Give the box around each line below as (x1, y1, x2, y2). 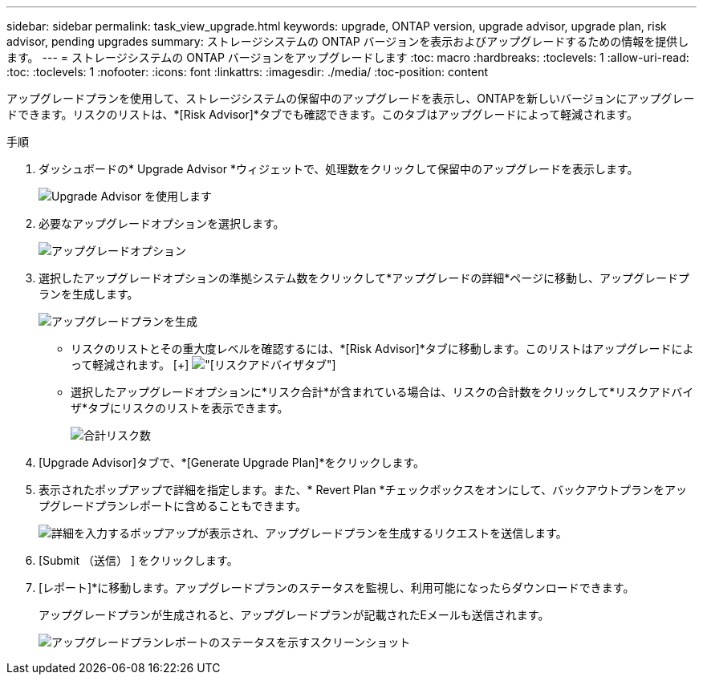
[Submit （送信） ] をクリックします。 (39, 553, 238, 567)
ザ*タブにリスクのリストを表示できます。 (71, 401, 289, 415)
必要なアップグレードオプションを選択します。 (39, 217, 285, 230)
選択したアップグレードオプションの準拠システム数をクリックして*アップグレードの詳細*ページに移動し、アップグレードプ (39, 271, 689, 285)
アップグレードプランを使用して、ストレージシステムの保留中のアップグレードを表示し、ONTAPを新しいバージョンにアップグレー (6, 91, 695, 105)
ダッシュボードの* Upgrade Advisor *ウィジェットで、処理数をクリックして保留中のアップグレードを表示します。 (39, 162, 639, 176)
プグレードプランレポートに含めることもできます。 (39, 499, 307, 513)
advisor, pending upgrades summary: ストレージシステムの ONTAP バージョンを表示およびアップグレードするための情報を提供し (6, 34, 689, 48)
